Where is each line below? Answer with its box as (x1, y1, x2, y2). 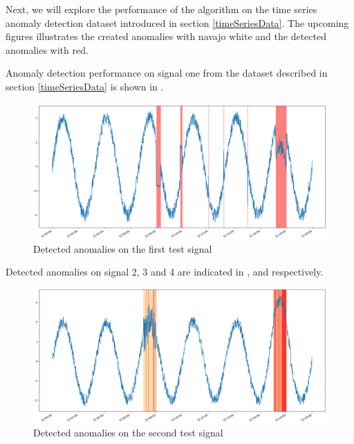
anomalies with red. (6, 42, 88, 57)
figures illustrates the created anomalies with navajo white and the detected (6, 29, 326, 44)
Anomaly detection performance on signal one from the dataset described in (6, 66, 328, 80)
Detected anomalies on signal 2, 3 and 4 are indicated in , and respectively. (6, 264, 324, 279)
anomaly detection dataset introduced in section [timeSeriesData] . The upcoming (6, 15, 349, 30)
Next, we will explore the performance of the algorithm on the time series (6, 2, 317, 16)
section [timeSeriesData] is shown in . (6, 79, 164, 93)
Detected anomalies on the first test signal (33, 241, 212, 255)
